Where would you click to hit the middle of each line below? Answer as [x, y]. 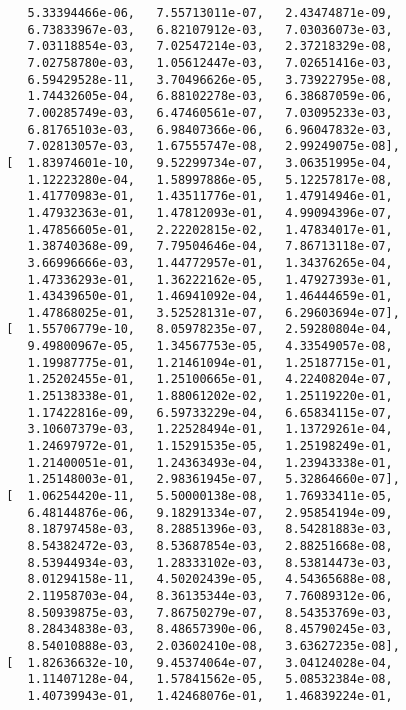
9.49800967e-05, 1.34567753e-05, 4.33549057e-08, [210, 346]
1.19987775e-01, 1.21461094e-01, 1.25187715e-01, [210, 362]
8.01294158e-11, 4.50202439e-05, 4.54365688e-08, [210, 579]
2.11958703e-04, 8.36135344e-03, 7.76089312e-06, [210, 595]
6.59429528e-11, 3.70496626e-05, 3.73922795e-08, [210, 79]
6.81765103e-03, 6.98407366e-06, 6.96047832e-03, [210, 129]
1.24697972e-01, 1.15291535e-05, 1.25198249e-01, [210, 446]
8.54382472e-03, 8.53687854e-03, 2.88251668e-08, [210, 546]
